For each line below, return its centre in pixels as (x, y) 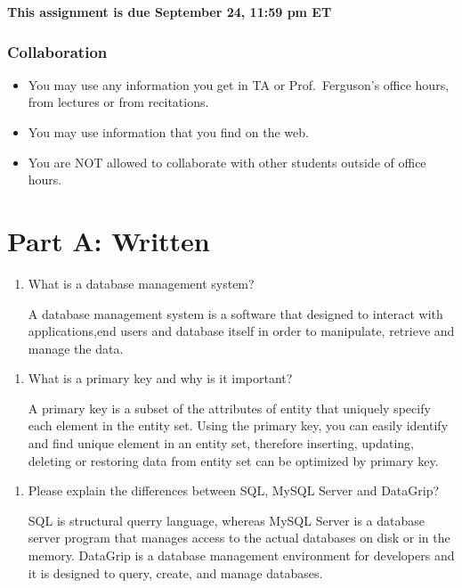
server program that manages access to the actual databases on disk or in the (239, 538)
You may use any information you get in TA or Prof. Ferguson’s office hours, (239, 84)
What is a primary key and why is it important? (160, 378)
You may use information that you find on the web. (168, 132)
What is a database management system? (141, 283)
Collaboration (57, 51)
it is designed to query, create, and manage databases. (175, 572)
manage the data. (76, 348)
